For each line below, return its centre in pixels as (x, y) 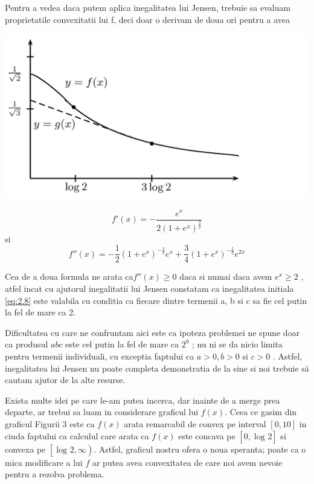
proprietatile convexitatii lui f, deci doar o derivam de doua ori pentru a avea (147, 19)
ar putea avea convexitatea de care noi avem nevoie (187, 462)
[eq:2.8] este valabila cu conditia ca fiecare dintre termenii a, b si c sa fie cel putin (156, 300)
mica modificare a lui (44, 462)
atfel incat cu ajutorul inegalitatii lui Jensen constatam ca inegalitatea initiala (149, 289)
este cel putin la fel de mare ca (122, 344)
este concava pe (207, 435)
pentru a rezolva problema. (55, 474)
